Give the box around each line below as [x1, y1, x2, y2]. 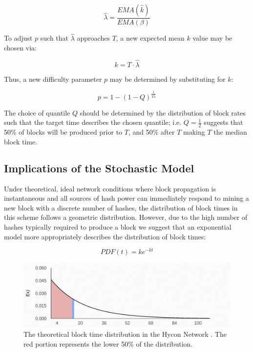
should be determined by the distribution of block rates [80, 107, 246, 117]
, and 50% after [128, 127, 175, 137]
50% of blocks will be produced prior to [4, 127, 123, 137]
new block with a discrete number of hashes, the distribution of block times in [4, 202, 238, 212]
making [183, 127, 205, 137]
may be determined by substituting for [109, 73, 226, 84]
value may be [192, 33, 232, 43]
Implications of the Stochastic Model [4, 160, 194, 175]
